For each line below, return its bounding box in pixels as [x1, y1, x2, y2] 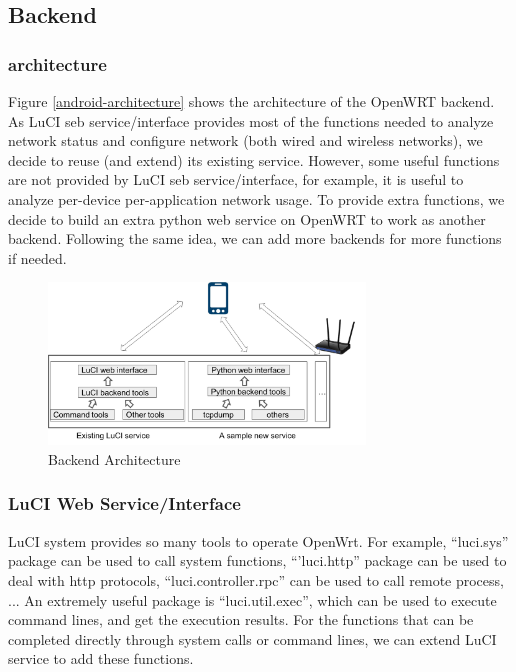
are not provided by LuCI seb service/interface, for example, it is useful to [8, 169, 464, 190]
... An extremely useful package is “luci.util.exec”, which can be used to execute [8, 589, 497, 610]
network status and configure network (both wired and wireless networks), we [8, 130, 483, 151]
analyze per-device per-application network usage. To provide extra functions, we [8, 188, 505, 209]
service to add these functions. [8, 648, 194, 669]
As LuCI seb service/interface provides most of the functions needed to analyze [8, 110, 494, 131]
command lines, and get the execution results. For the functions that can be [8, 609, 474, 630]
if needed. [8, 247, 67, 268]
